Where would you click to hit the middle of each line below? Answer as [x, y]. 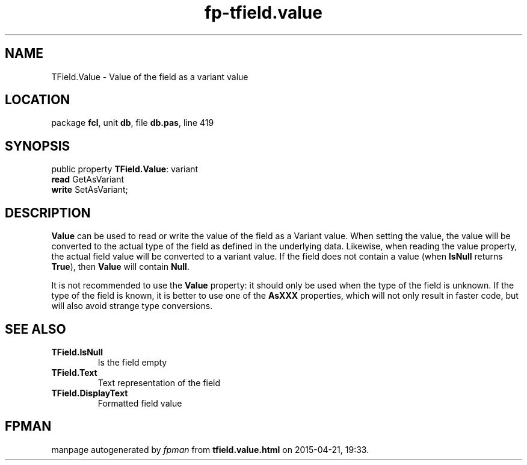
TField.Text [74, 372]
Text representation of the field [159, 382]
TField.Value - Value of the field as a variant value [150, 76]
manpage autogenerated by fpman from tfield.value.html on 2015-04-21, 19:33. [210, 449]
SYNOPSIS [38, 146]
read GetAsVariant [88, 179]
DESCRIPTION [48, 213]
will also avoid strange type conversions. [132, 306]
